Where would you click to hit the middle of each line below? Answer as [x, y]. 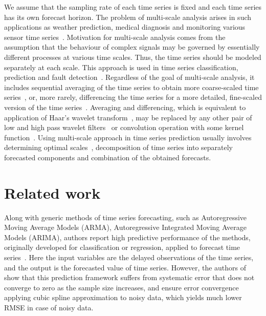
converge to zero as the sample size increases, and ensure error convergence [121, 287]
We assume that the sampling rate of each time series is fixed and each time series [133, 7]
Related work [52, 192]
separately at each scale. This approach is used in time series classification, [121, 67]
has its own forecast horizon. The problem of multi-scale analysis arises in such [128, 17]
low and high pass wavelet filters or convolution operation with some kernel [124, 127]
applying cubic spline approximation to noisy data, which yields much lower [123, 297]
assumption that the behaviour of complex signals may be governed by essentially [132, 47]
